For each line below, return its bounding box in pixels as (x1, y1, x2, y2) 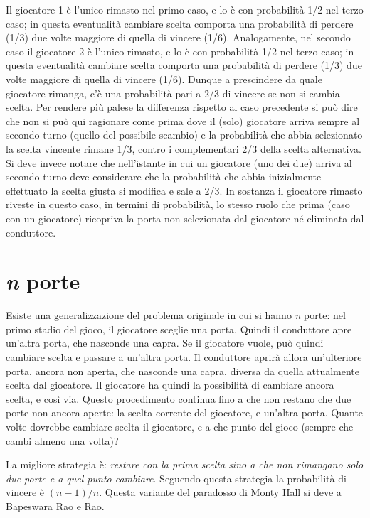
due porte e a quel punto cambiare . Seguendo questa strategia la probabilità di (6, 470, 347, 485)
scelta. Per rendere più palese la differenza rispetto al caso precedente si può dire (6, 99, 358, 114)
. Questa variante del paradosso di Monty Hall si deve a (99, 485, 342, 500)
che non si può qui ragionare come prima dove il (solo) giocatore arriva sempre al (6, 113, 360, 128)
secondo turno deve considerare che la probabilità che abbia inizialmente (6, 169, 322, 184)
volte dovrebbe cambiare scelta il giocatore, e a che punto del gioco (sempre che (6, 419, 354, 433)
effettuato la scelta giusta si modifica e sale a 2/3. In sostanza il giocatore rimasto (6, 183, 363, 198)
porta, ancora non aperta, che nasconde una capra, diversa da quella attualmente (6, 363, 359, 378)
